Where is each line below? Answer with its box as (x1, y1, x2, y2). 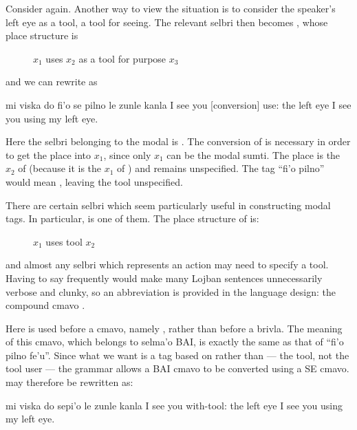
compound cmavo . (6, 298, 85, 312)
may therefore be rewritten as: (6, 375, 133, 389)
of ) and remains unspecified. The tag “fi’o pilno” (117, 161, 325, 175)
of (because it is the (18, 161, 102, 175)
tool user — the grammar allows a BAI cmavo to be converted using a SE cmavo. (6, 361, 349, 376)
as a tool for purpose (78, 51, 166, 65)
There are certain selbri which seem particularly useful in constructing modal (6, 197, 331, 212)
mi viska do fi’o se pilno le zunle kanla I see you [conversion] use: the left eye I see (6, 97, 351, 111)
